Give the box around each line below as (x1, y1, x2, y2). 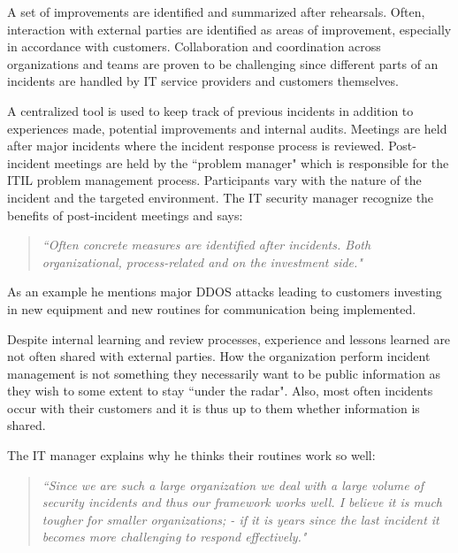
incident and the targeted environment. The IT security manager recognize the (7, 188, 434, 206)
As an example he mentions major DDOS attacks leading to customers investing (7, 282, 442, 301)
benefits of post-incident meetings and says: (7, 205, 243, 224)
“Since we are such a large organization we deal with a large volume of (42, 475, 424, 494)
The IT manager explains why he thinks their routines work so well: (7, 446, 376, 465)
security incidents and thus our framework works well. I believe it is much (42, 493, 442, 511)
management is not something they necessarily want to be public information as (7, 364, 441, 382)
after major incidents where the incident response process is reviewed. (7, 136, 385, 155)
